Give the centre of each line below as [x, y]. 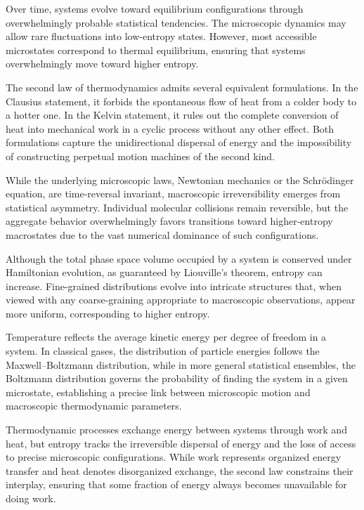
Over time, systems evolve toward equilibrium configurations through [155, 8]
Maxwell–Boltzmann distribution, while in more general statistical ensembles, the [181, 364]
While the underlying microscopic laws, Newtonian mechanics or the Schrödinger [180, 179]
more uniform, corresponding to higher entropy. [108, 313]
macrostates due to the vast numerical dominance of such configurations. [162, 234]
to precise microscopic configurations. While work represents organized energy [174, 457]
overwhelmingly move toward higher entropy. [102, 64]
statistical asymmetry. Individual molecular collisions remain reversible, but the [177, 207]
